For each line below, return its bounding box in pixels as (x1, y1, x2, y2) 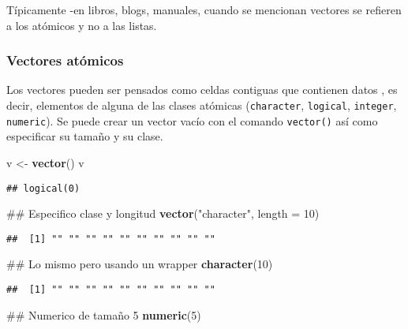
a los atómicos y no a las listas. (6, 17, 157, 33)
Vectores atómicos (6, 50, 124, 70)
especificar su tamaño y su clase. (6, 128, 163, 144)
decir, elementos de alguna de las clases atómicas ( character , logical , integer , (6, 97, 397, 113)
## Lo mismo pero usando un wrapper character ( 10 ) (6, 256, 273, 272)
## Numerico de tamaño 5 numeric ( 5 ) (6, 306, 201, 323)
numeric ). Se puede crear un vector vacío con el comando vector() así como (6, 112, 378, 129)
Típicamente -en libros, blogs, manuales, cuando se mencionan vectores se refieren (6, 2, 402, 17)
